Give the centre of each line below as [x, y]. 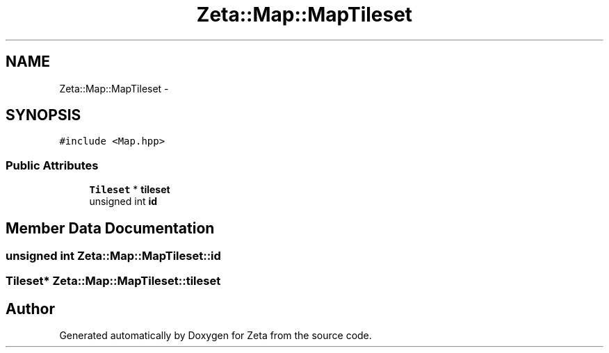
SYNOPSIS [43, 115]
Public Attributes [52, 165]
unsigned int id [123, 202]
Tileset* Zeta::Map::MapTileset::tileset [113, 281]
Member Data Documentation [110, 228]
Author [30, 309]
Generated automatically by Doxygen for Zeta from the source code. [216, 336]
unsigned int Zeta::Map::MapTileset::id [113, 256]
